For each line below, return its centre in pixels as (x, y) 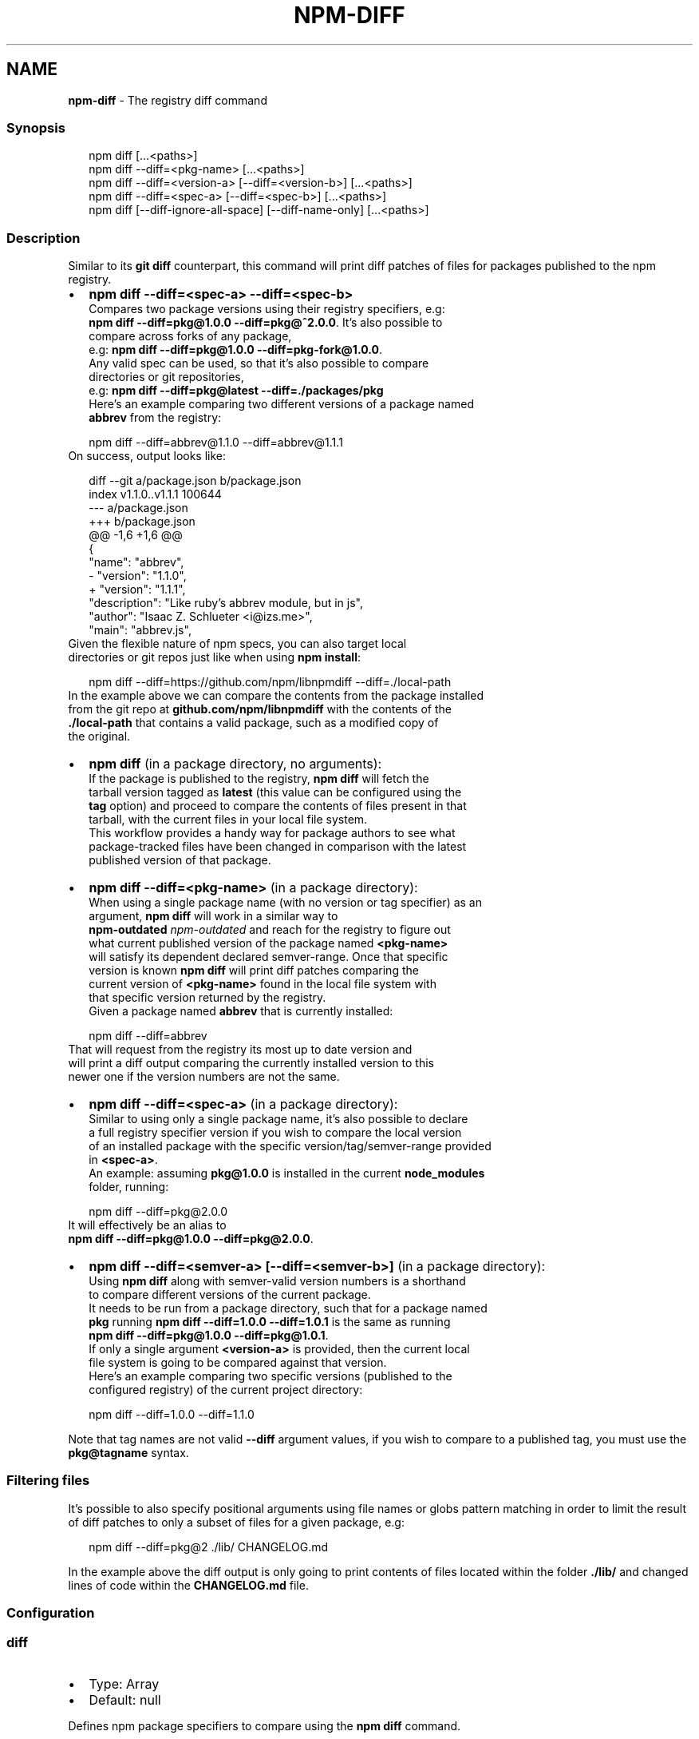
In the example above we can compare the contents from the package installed (276, 696)
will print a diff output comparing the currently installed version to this (251, 1063)
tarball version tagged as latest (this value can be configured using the (275, 792)
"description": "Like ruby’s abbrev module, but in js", (226, 603)
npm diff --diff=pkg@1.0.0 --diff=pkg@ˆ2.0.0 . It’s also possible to (266, 323)
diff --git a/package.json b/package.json (195, 481)
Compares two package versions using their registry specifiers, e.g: (267, 309)
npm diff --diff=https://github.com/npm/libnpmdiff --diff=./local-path (270, 682)
